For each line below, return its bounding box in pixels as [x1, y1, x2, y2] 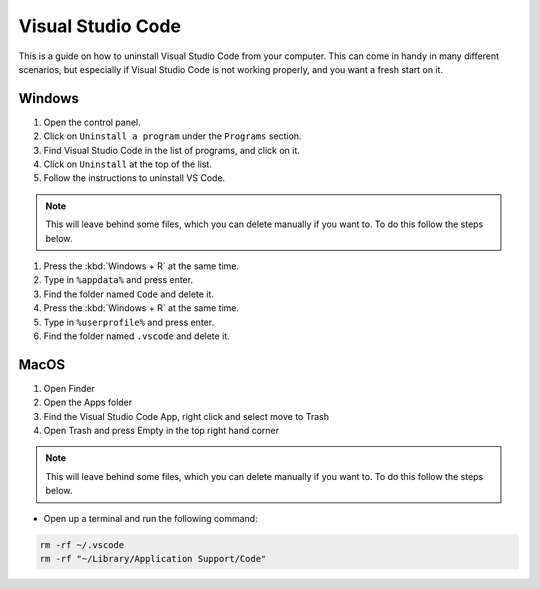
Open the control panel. [43, 116, 142, 128]
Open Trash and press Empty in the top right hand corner [43, 425, 280, 436]
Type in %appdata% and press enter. [43, 274, 194, 286]
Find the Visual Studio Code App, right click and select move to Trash [43, 410, 330, 422]
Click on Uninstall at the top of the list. [43, 158, 212, 170]
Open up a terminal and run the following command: [43, 512, 259, 524]
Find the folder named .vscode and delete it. [43, 330, 230, 342]
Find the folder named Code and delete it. [43, 288, 215, 300]
